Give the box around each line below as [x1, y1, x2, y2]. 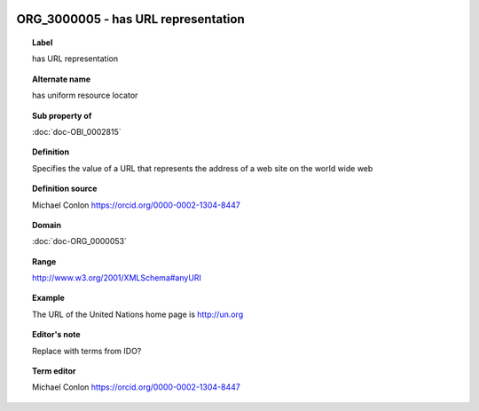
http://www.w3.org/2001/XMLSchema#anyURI [32, 273, 201, 283]
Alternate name [32, 74, 91, 84]
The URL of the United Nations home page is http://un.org [32, 309, 244, 320]
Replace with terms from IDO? [32, 345, 142, 356]
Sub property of [32, 110, 92, 121]
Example [32, 293, 66, 304]
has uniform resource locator [32, 90, 138, 101]
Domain [32, 219, 62, 230]
